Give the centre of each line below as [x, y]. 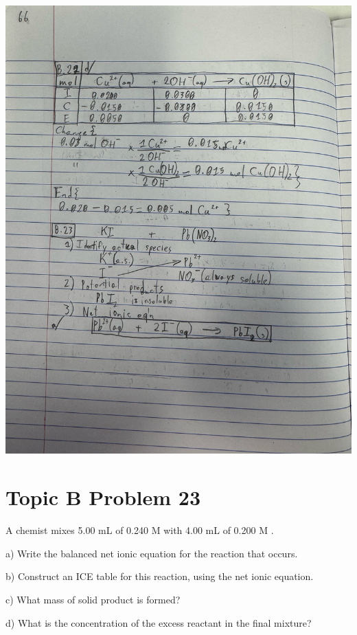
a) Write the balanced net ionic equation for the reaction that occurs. [152, 553]
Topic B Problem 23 [103, 497]
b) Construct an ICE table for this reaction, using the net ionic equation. [160, 576]
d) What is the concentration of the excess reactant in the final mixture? [159, 622]
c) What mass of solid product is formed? [93, 599]
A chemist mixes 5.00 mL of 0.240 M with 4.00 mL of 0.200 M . [140, 530]
